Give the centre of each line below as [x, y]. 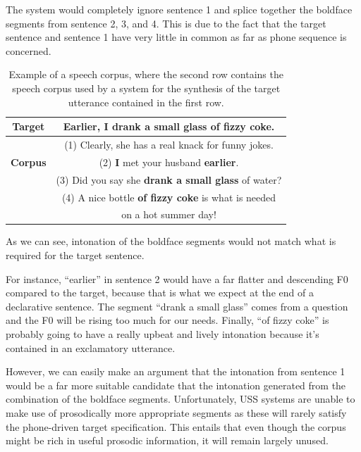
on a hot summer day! [169, 214]
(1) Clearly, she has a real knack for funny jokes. [169, 144]
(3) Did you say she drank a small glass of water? [169, 179]
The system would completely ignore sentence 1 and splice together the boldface [179, 9]
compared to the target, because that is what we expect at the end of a [160, 293]
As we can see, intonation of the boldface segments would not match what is [171, 241]
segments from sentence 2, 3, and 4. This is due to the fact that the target [166, 23]
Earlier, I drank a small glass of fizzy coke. [169, 126]
